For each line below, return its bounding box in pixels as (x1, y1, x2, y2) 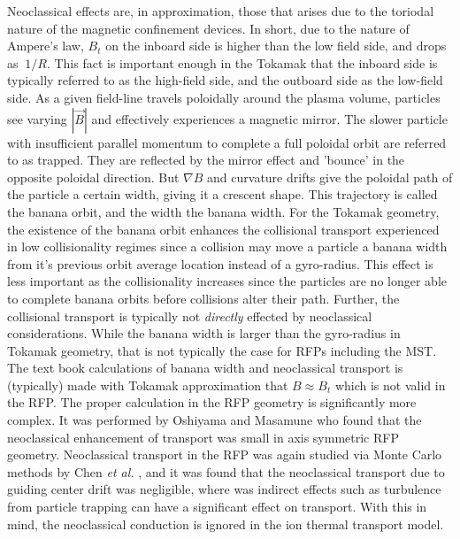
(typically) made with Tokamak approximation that (7, 375, 288, 394)
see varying (7, 109, 67, 127)
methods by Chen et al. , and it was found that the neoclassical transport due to (7, 462, 445, 481)
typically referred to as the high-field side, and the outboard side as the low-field (7, 71, 443, 89)
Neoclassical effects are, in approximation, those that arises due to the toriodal (7, 2, 434, 19)
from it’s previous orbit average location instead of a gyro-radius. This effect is (7, 254, 433, 273)
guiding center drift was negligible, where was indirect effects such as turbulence (7, 480, 441, 498)
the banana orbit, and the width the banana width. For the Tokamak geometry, (7, 202, 440, 220)
